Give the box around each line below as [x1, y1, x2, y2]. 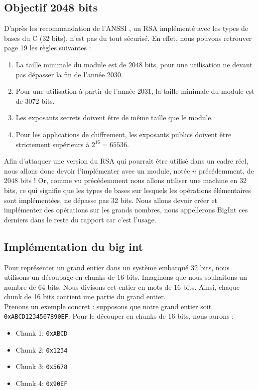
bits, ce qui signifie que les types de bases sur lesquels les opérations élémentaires [4, 185, 251, 195]
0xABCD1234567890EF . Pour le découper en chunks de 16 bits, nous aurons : [4, 311, 234, 321]
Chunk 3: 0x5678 [15, 361, 68, 372]
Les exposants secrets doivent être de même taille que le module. [15, 112, 213, 123]
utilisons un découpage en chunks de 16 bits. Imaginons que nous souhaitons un [4, 272, 247, 282]
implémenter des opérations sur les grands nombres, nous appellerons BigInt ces [4, 204, 248, 215]
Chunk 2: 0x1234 [15, 344, 68, 355]
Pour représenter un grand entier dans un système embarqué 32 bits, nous [4, 262, 230, 272]
